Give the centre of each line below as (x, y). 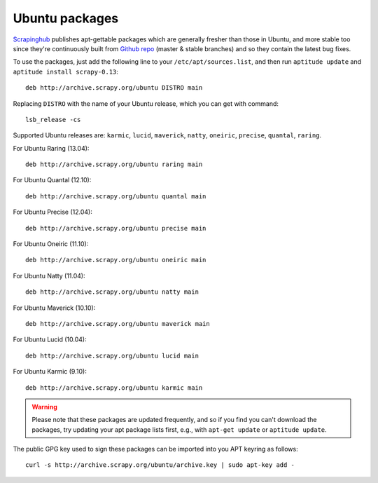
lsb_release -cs (53, 120)
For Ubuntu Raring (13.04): (51, 148)
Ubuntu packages (66, 18)
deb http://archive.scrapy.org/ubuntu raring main (114, 164)
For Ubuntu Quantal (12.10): (52, 180)
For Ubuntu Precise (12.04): (52, 212)
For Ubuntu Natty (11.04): (49, 275)
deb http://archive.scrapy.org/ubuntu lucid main (112, 355)
